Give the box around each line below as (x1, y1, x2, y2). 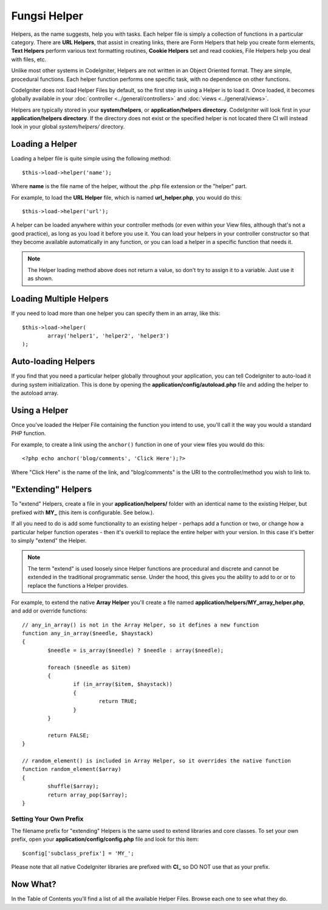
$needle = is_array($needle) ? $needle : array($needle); (47, 647, 224, 654)
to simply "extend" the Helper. (11, 537, 87, 544)
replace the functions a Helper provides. (27, 582, 129, 589)
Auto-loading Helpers (11, 356, 95, 367)
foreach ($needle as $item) (47, 664, 131, 671)
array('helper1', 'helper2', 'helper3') (47, 332, 169, 339)
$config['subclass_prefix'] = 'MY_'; (22, 850, 135, 857)
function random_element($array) (22, 766, 121, 773)
